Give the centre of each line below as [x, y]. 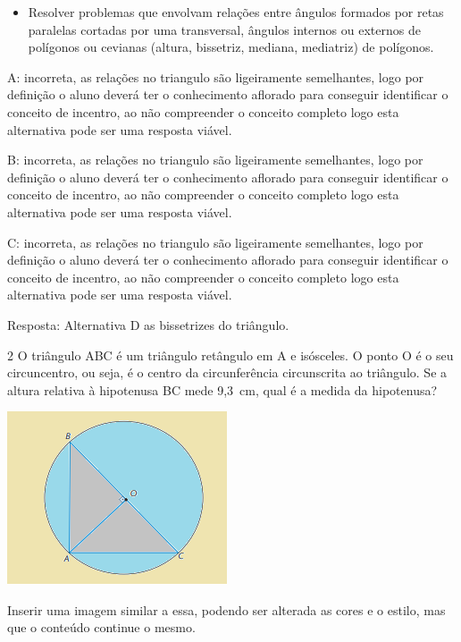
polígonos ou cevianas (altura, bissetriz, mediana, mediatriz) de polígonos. [231, 47]
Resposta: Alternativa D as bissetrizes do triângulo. [148, 324]
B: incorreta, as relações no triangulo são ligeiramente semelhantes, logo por [215, 160]
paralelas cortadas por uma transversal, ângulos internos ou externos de [224, 29]
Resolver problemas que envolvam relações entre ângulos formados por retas [236, 12]
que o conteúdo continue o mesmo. [101, 627]
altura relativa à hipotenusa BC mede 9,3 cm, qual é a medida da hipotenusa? [222, 389]
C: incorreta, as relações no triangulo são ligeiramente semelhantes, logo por [215, 242]
